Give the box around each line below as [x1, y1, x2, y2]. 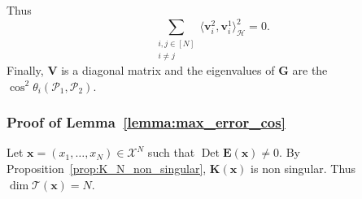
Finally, [7, 61, 44, 78]
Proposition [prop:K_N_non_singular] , [7, 159, 207, 176]
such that [147, 144, 195, 161]
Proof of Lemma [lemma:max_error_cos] [7, 112, 286, 132]
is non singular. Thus [251, 159, 356, 176]
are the [292, 61, 328, 78]
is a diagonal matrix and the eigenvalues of [61, 61, 275, 78]
